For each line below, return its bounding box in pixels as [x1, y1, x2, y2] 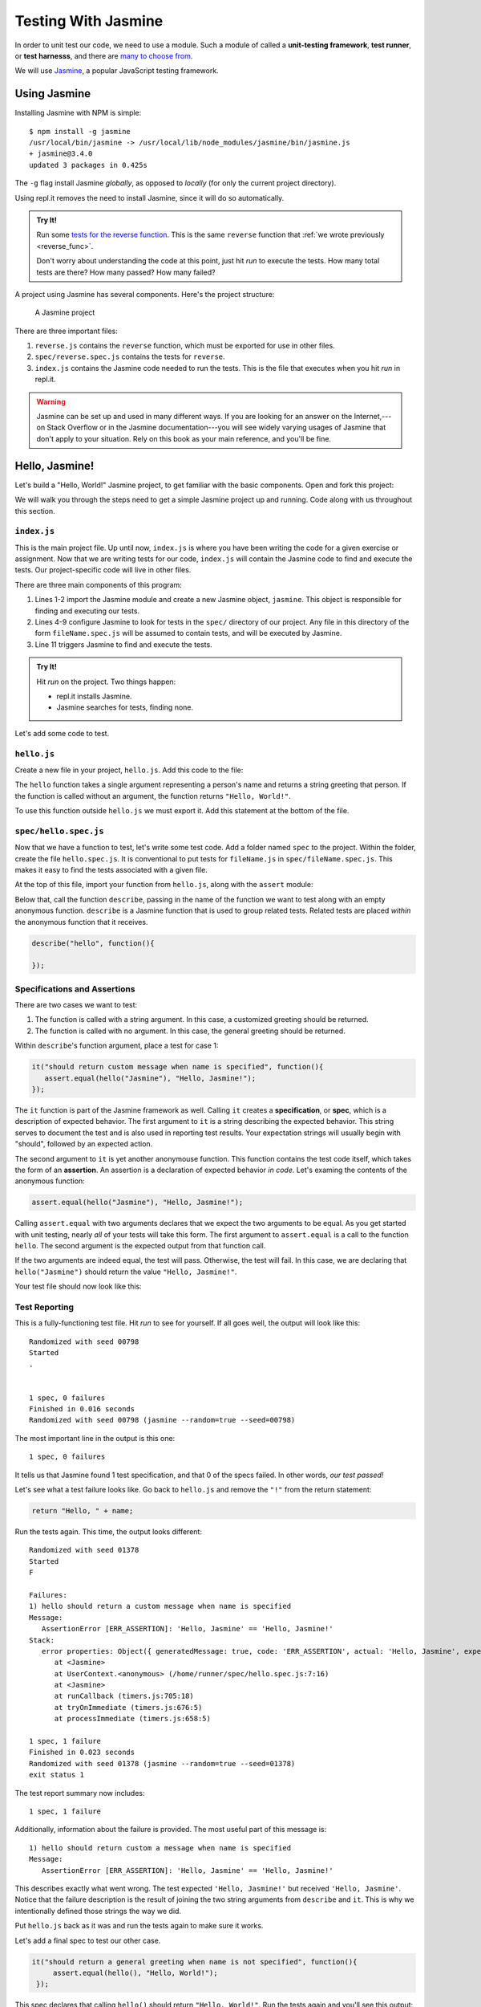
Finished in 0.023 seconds [29, 1748, 135, 1757]
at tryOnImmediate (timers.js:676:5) [54, 1703, 203, 1712]
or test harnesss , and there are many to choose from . [14, 51, 193, 60]
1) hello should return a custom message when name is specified [29, 1602, 292, 1611]
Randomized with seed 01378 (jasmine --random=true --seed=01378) [29, 1759, 296, 1768]
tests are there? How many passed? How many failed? [36, 267, 216, 277]
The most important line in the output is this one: [14, 1433, 176, 1443]
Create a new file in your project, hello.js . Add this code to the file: [14, 765, 244, 775]
